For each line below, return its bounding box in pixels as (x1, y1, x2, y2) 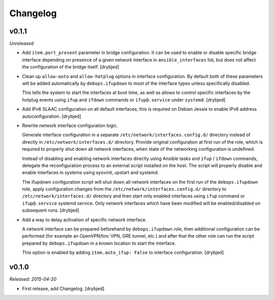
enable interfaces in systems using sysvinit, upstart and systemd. (22, 170, 159, 176)
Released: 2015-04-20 (9, 276, 57, 282)
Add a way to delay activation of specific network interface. (22, 216, 147, 223)
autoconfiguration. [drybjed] (22, 113, 81, 119)
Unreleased (9, 41, 34, 47)
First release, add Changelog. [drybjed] (22, 285, 105, 291)
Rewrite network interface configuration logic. (22, 122, 118, 128)
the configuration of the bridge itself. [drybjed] (22, 64, 119, 70)
